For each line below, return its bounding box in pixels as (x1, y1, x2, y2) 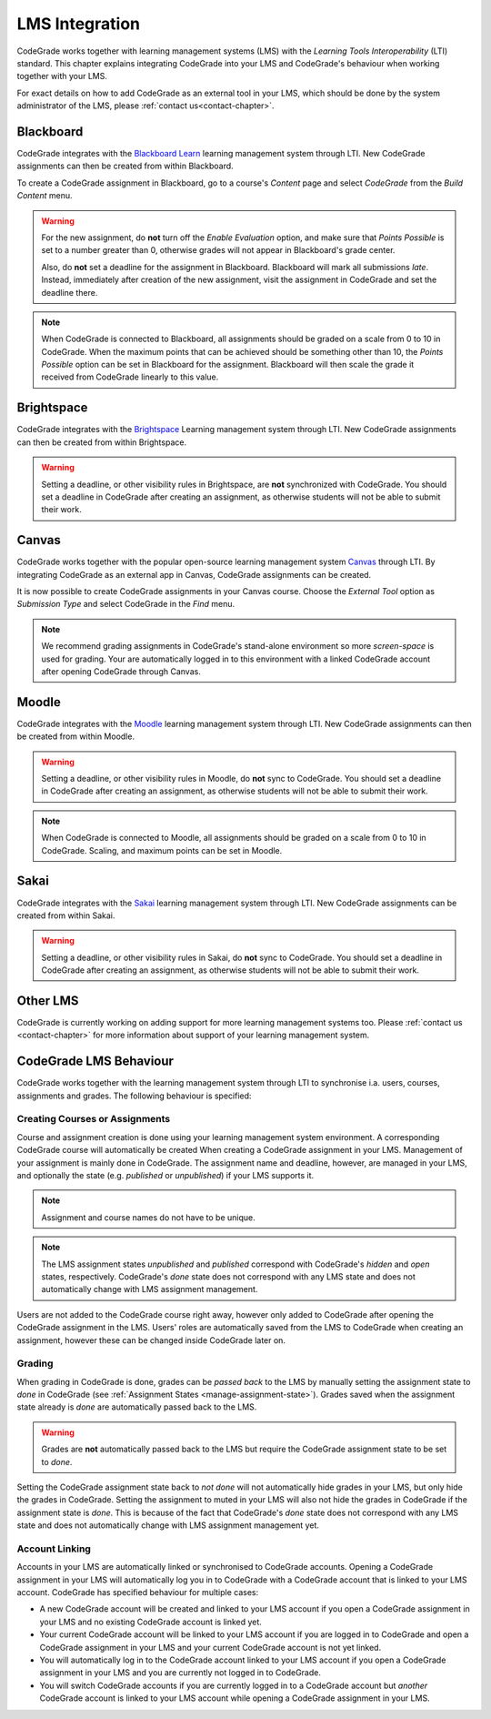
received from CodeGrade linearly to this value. (41, 371, 219, 382)
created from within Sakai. (16, 910, 115, 921)
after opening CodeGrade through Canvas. (41, 665, 202, 677)
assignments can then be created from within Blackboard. (16, 160, 234, 172)
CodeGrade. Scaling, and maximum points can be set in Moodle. (41, 844, 283, 855)
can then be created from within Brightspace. (16, 437, 186, 448)
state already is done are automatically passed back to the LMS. (16, 1401, 257, 1412)
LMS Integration (16, 14, 141, 34)
